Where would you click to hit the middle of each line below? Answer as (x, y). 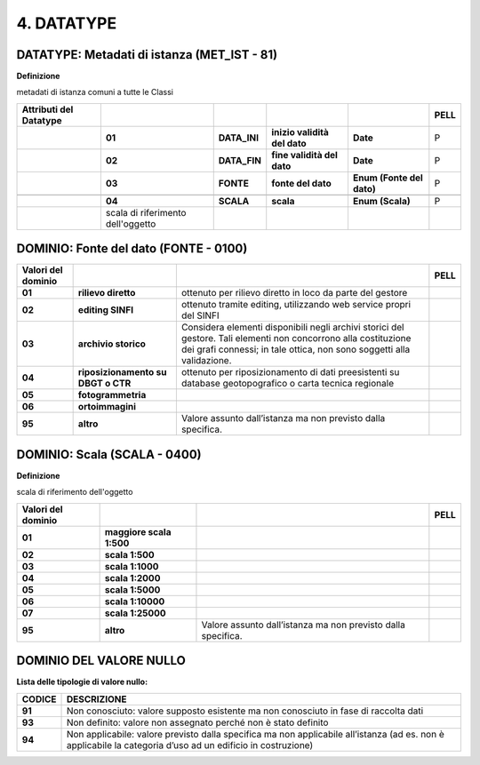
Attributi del (48, 109)
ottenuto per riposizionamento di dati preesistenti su (290, 372)
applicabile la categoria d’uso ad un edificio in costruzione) (190, 745)
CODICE (39, 699)
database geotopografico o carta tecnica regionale (288, 384)
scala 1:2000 (132, 578)
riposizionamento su (122, 372)
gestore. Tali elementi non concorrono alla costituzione (296, 339)
